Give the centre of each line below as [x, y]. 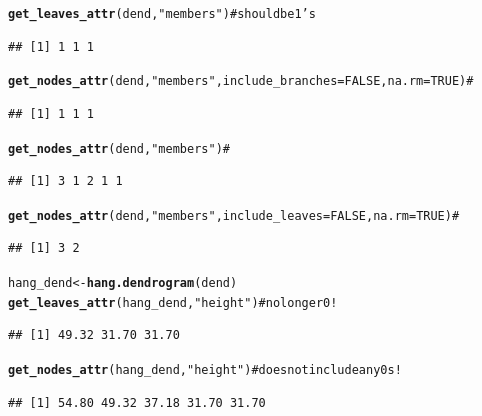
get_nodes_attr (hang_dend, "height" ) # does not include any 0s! [205, 369]
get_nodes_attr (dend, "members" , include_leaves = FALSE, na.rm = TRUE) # [234, 215]
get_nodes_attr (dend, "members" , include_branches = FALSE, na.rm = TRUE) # [241, 81]
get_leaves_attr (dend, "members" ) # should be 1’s [162, 14]
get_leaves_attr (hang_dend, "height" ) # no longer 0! [173, 302]
